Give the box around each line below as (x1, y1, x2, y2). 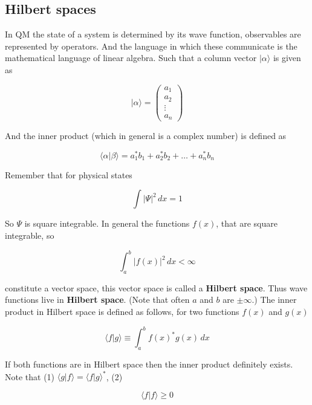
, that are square (216, 217, 278, 230)
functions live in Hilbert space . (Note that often (5, 293, 190, 306)
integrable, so (5, 229, 54, 241)
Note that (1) (5, 370, 55, 383)
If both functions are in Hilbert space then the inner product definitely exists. (5, 357, 293, 370)
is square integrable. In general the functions (24, 217, 190, 230)
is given (273, 51, 301, 64)
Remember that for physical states (5, 168, 132, 181)
